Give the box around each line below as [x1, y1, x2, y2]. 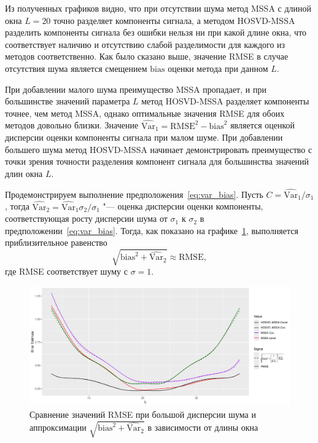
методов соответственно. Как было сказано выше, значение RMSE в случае [5, 50, 289, 63]
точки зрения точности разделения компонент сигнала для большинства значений [5, 155, 309, 168]
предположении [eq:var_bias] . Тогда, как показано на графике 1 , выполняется [5, 224, 298, 237]
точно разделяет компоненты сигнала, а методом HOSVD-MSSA [53, 14, 295, 26]
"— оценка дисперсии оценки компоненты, [103, 200, 263, 213]
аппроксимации [29, 421, 87, 434]
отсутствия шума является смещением [5, 61, 147, 74]
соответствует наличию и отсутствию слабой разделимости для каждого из [5, 37, 285, 50]
